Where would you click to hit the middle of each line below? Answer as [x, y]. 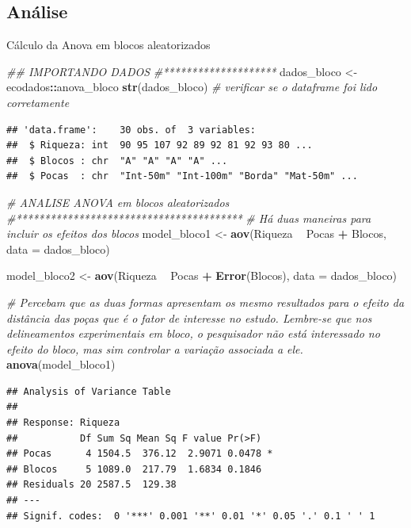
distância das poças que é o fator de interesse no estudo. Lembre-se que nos [189, 318]
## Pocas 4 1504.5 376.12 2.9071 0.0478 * [140, 454]
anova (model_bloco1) [61, 364]
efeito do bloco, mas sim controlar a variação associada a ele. [155, 348]
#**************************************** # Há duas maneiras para [189, 218]
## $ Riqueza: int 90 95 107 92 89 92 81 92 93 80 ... [160, 145]
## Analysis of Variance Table [89, 391]
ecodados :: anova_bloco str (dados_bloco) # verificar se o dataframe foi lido [192, 87]
